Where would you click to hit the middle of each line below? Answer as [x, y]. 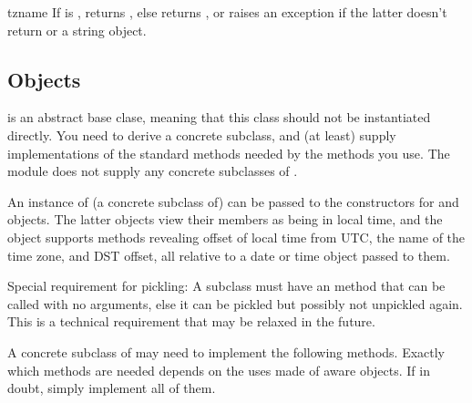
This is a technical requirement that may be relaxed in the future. [191, 321]
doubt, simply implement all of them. [112, 388]
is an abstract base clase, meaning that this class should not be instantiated [219, 117]
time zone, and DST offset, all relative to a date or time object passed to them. [229, 255]
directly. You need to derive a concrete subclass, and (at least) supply [202, 134]
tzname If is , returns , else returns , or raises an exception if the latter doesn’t [227, 12]
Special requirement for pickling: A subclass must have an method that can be [226, 286]
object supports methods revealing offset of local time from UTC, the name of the [236, 237]
